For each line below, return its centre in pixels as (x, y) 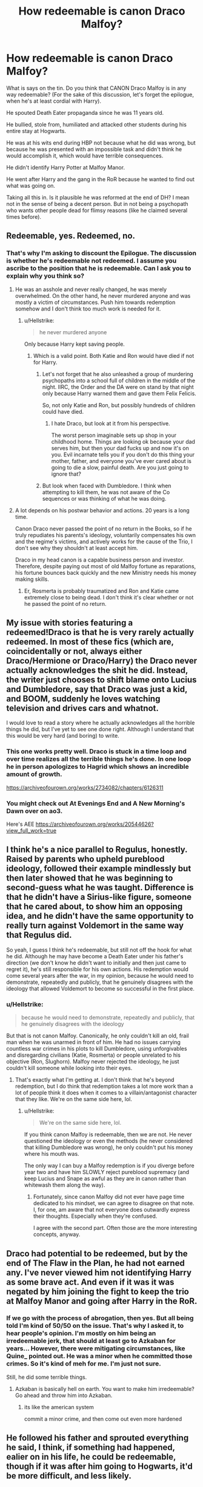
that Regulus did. (39, 935)
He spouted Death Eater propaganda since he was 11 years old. (85, 112)
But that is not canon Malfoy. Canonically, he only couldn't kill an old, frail (98, 1036)
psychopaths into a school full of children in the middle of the (119, 380)
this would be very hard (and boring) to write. (63, 736)
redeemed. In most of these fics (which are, (90, 642)
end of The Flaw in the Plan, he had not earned (95, 1263)
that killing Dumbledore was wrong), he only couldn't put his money (108, 1147)
